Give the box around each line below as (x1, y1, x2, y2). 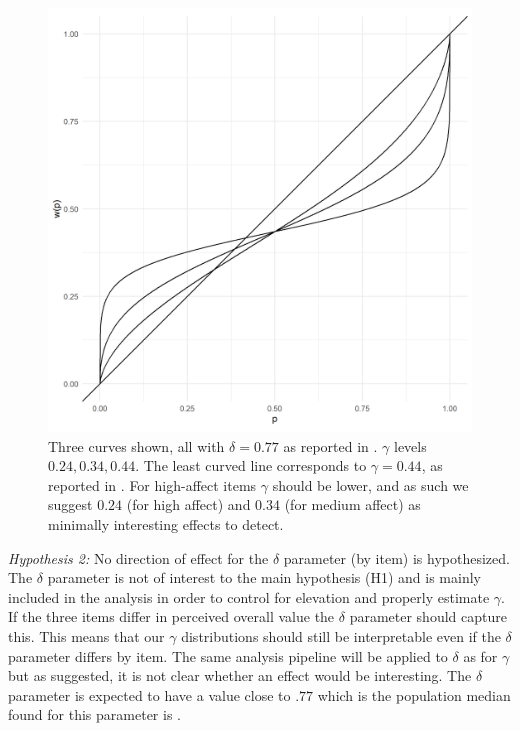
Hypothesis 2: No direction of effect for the (8, 547, 269, 568)
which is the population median (317, 684, 511, 705)
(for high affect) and (126, 494, 251, 515)
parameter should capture (349, 606, 507, 627)
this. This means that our (8, 625, 165, 646)
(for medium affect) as (284, 494, 421, 515)
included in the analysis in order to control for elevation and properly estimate (8, 586, 490, 607)
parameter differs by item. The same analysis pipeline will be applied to (8, 645, 448, 666)
